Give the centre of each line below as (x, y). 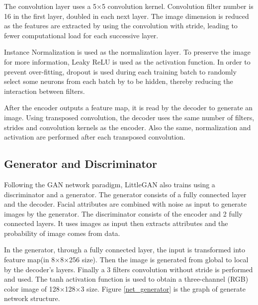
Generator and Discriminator (81, 164)
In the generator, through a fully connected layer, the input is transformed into (125, 250)
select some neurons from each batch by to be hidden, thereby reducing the (119, 81)
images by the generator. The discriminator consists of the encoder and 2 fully (123, 213)
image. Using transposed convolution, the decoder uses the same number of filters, (129, 117)
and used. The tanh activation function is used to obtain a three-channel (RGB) (126, 279)
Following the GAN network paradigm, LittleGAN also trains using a (110, 184)
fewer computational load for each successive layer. (81, 35)
